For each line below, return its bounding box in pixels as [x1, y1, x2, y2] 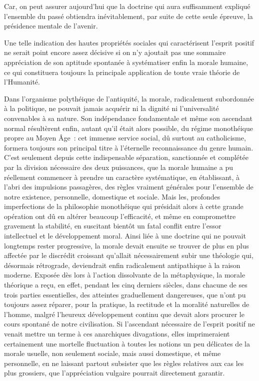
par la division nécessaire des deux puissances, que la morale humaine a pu [4, 161, 233, 172]
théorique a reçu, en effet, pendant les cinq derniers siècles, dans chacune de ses [4, 279, 247, 290]
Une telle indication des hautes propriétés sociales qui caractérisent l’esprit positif [4, 37, 254, 47]
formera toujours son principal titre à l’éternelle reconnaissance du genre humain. [4, 142, 253, 152]
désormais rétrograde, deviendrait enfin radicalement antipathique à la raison [4, 259, 240, 270]
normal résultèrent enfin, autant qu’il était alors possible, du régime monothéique [4, 122, 253, 133]
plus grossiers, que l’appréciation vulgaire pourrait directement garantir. [4, 367, 225, 378]
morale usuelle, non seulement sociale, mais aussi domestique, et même [4, 348, 221, 358]
